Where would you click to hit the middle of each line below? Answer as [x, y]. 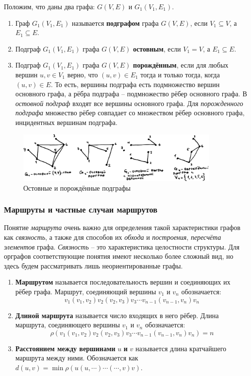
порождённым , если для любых [181, 65]
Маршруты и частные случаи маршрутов [81, 209]
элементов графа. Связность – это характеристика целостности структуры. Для [122, 246]
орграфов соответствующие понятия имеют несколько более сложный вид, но [119, 256]
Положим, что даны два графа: [50, 6]
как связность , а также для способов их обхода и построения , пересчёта [113, 237]
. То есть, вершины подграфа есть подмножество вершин [135, 84]
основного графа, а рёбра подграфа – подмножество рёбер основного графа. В [131, 94]
